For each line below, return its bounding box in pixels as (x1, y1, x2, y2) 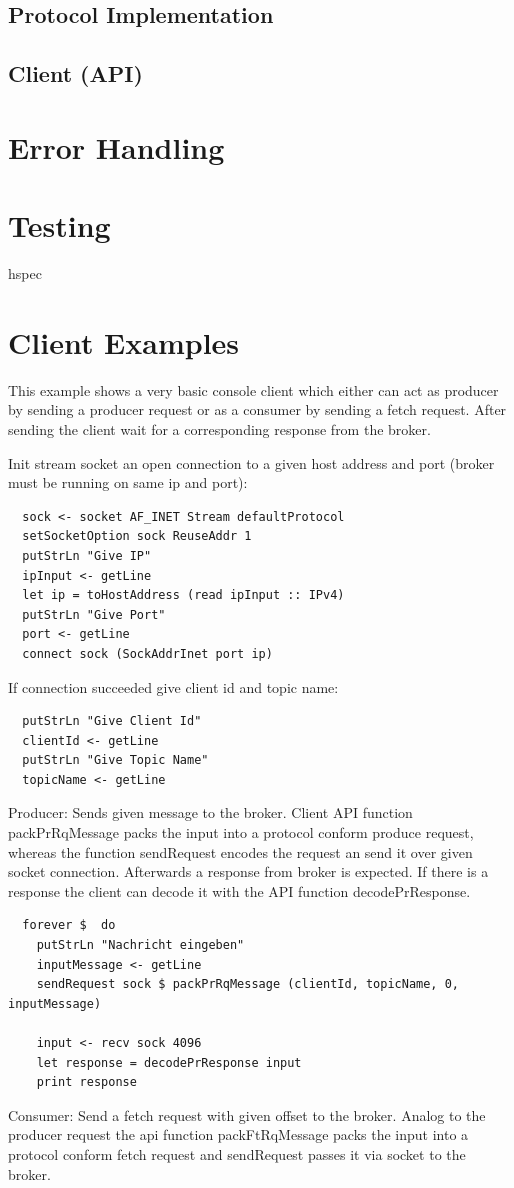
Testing (8, 205, 111, 246)
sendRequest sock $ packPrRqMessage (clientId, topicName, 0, (36, 977, 460, 992)
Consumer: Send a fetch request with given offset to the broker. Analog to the (8, 1104, 486, 1125)
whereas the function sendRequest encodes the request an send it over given (8, 841, 473, 862)
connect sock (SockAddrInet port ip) (22, 646, 273, 661)
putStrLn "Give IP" (22, 548, 152, 563)
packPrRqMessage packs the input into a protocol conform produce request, (8, 822, 474, 843)
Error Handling (8, 126, 225, 167)
